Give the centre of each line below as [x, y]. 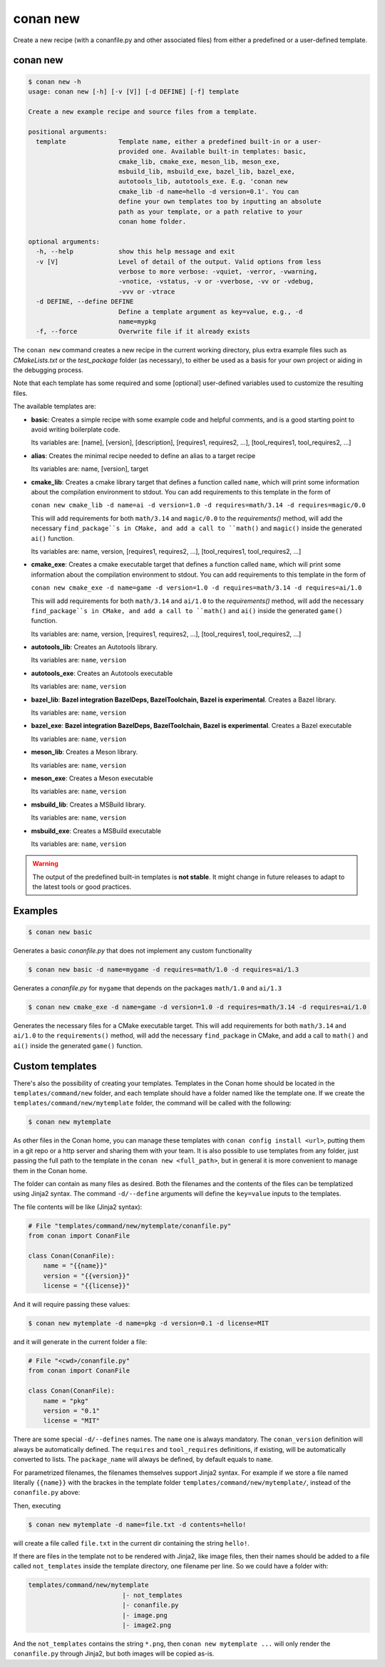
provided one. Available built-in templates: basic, [212, 151]
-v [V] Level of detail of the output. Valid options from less [179, 262]
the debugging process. [48, 370]
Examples [36, 911]
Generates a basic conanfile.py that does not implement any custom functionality [133, 951]
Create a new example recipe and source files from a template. [143, 111]
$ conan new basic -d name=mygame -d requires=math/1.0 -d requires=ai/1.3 [164, 970]
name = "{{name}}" [75, 1266]
